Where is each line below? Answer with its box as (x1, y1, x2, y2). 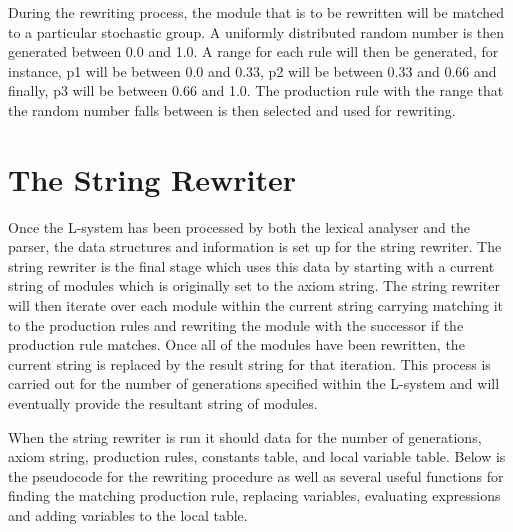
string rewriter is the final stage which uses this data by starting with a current (8, 255, 495, 276)
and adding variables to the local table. (8, 505, 248, 525)
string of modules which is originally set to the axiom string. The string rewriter (8, 275, 500, 296)
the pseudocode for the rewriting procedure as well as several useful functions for (8, 465, 504, 486)
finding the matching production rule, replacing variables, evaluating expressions (8, 485, 501, 506)
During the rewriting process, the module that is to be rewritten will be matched (8, 2, 505, 22)
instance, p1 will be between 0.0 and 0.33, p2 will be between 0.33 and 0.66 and (8, 60, 497, 81)
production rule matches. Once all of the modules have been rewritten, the (8, 334, 465, 355)
